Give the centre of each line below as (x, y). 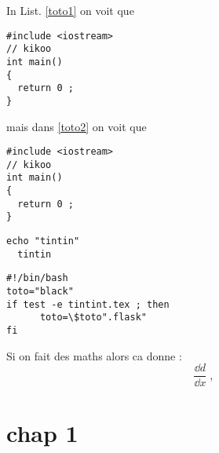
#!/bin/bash (37, 278)
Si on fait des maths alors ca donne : (94, 355)
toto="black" (40, 292)
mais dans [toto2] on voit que (77, 126)
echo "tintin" (43, 241)
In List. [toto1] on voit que (70, 10)
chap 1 (42, 432)
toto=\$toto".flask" (93, 318)
